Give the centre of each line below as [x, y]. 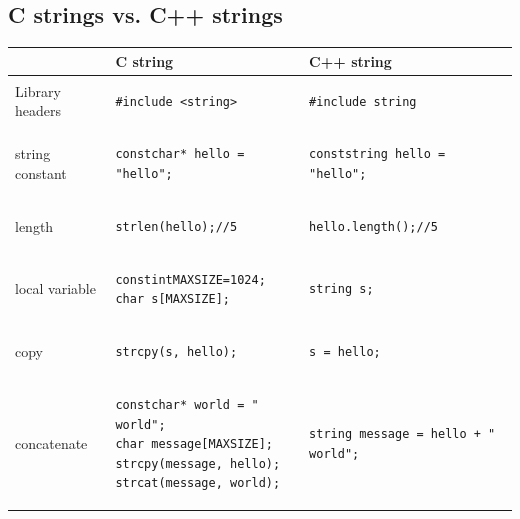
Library [38, 90]
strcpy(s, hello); [176, 352]
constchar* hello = [180, 154]
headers [38, 110]
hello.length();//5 [373, 226]
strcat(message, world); [198, 483]
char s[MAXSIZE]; [172, 299]
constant [41, 172]
